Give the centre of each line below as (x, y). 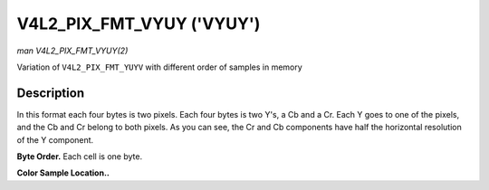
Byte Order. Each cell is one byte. (80, 157)
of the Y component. (55, 139)
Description (51, 93)
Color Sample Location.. (63, 173)
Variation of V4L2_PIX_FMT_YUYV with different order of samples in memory (159, 67)
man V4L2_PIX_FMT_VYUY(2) (72, 51)
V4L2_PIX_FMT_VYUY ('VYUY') (139, 24)
